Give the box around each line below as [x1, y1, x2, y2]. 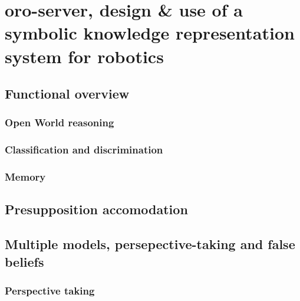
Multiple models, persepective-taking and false [5, 235, 295, 253]
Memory [5, 169, 46, 184]
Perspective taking [5, 283, 95, 297]
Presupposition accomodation [5, 200, 188, 218]
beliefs [5, 252, 44, 270]
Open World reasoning [5, 115, 114, 130]
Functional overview [5, 84, 130, 103]
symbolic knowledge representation [5, 21, 295, 45]
